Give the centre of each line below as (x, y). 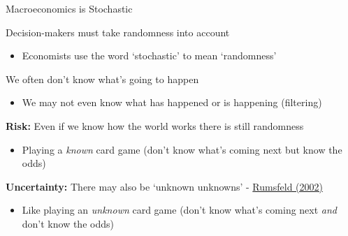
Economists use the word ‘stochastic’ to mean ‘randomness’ (149, 56)
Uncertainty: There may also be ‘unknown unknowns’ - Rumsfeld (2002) (164, 186)
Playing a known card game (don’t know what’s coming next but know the (182, 149)
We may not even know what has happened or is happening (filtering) (172, 102)
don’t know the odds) (68, 223)
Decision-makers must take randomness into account (118, 32)
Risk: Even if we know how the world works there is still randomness (155, 125)
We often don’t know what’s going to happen (102, 79)
